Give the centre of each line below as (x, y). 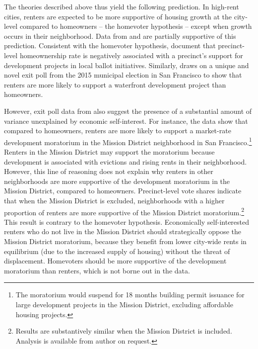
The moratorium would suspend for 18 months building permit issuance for (130, 295)
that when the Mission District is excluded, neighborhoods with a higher (114, 200)
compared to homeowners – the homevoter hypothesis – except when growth (136, 26)
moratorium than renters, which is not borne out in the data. (97, 270)
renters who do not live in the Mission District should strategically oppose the (123, 231)
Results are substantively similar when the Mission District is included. (124, 331)
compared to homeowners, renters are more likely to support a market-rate (118, 131)
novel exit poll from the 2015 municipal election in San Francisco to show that (123, 75)
